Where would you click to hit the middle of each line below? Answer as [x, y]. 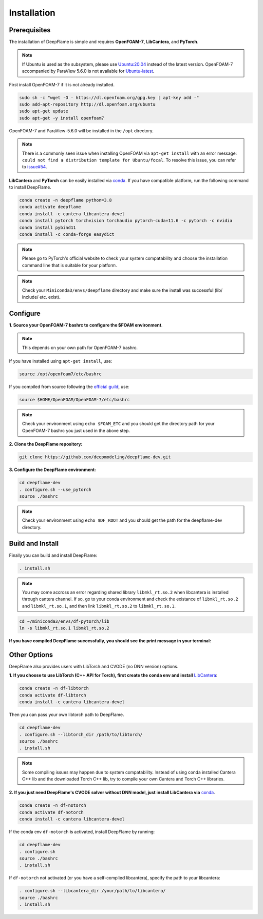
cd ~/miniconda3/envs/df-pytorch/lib [64, 621]
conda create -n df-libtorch [54, 688]
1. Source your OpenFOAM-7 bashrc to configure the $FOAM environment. [86, 325]
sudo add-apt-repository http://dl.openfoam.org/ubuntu [87, 104]
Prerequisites [30, 30]
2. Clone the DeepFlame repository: [46, 444]
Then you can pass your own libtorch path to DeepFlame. [66, 715]
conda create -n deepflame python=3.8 [66, 200]
